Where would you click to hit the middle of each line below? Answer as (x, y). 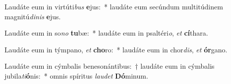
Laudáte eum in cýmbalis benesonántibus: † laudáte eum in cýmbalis (110, 66)
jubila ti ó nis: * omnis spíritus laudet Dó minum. (76, 75)
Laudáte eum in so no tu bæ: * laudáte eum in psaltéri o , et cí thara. (106, 33)
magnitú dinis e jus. (33, 16)
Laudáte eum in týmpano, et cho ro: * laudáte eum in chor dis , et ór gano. (116, 49)
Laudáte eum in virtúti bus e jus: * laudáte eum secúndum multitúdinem (114, 6)
